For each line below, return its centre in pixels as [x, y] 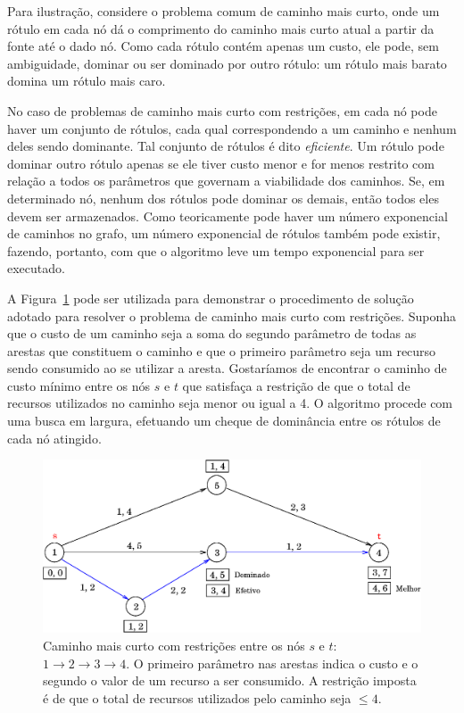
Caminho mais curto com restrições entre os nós [174, 646]
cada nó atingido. [54, 438]
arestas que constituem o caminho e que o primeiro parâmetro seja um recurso [222, 350]
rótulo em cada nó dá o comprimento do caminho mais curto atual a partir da [221, 28]
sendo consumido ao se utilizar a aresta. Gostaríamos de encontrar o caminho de [227, 368]
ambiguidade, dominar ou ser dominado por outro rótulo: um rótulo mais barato [227, 63]
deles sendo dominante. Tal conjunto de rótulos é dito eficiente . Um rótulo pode [226, 146]
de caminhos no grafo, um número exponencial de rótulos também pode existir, [224, 233]
